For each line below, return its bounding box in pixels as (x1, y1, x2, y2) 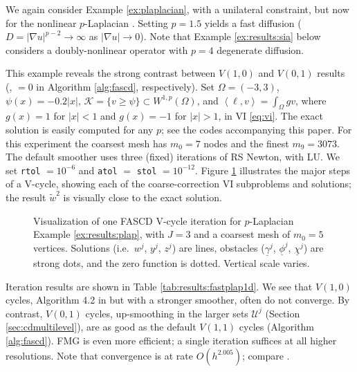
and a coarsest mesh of (194, 227, 291, 241)
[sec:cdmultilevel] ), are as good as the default (6, 319, 196, 334)
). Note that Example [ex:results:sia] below (140, 29, 321, 44)
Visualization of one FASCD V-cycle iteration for (33, 213, 241, 227)
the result (6, 189, 46, 204)
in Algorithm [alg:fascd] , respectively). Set (36, 79, 215, 93)
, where (295, 93, 327, 107)
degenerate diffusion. (217, 42, 304, 57)
